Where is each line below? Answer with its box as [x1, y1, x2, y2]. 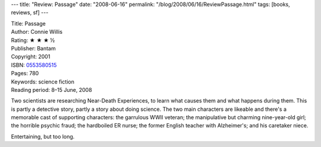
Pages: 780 [11, 70, 39, 77]
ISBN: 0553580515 [11, 61, 57, 68]
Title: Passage [11, 20, 46, 27]
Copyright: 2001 [11, 53, 51, 60]
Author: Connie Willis [11, 28, 62, 36]
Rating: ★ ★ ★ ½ [11, 36, 55, 44]
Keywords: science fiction [11, 78, 74, 85]
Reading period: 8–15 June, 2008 [11, 86, 92, 93]
